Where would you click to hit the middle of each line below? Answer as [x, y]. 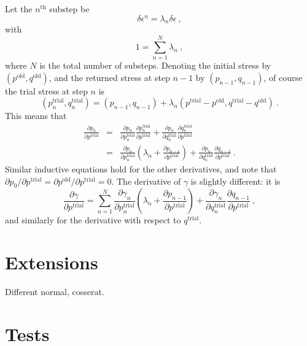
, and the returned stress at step [109, 77]
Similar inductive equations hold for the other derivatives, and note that [141, 169]
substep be [69, 9]
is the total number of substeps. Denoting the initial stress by [155, 65]
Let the [19, 9]
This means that [36, 116]
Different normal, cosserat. [55, 292]
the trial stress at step [46, 90]
